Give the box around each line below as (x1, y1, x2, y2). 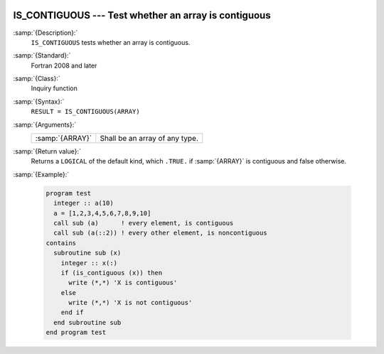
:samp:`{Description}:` (13, 28, 78, 37)
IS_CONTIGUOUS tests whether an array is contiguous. (31, 38, 191, 46)
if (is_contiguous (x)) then (60, 269, 163, 277)
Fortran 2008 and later (31, 61, 97, 70)
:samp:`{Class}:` (13, 75, 60, 83)
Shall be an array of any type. (100, 134, 199, 144)
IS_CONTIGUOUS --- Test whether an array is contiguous (13, 9, 271, 21)
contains (46, 239, 77, 247)
